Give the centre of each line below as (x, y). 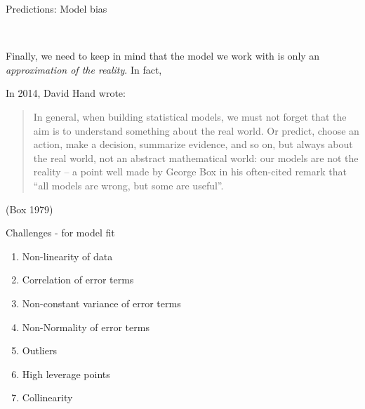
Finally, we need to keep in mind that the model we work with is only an (163, 56)
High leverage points (66, 374)
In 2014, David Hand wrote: (66, 93)
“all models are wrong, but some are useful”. (128, 185)
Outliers (39, 350)
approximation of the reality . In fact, (84, 69)
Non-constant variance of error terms (101, 303)
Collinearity (47, 397)
